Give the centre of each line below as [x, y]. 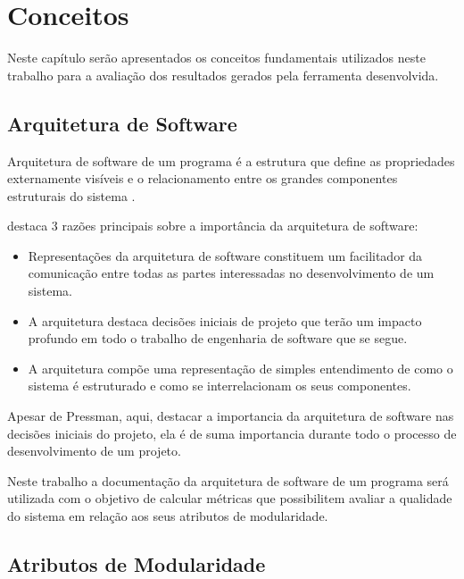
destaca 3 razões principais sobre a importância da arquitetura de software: [213, 226]
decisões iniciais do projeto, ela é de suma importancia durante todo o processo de [232, 433]
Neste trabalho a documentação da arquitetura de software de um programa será [228, 480]
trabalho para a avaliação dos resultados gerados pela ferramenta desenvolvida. [223, 75]
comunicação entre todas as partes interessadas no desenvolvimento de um [231, 273]
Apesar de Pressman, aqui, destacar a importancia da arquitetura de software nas [231, 416]
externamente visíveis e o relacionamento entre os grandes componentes [203, 178]
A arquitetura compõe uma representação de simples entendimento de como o [240, 368]
